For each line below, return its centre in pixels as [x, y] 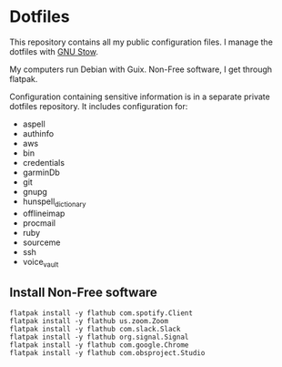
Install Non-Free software [83, 292]
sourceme [41, 242]
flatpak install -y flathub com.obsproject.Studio [107, 353]
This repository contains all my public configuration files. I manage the [141, 42]
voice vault [40, 263]
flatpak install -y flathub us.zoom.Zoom [89, 321]
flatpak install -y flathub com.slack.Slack [95, 330]
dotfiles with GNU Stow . [54, 51]
